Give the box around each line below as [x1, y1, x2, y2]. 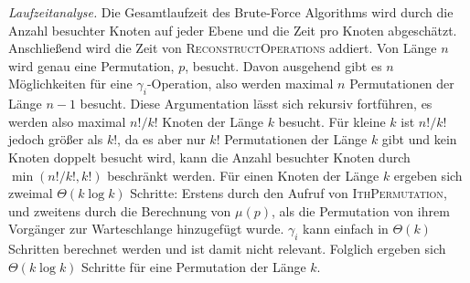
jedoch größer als [8, 130, 103, 149]
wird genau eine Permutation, [8, 56, 175, 75]
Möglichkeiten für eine [8, 74, 133, 93]
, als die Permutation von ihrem [272, 201, 450, 220]
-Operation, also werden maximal [146, 74, 334, 93]
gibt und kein [381, 130, 457, 149]
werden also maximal [8, 111, 126, 131]
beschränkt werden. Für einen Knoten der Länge [107, 165, 379, 184]
